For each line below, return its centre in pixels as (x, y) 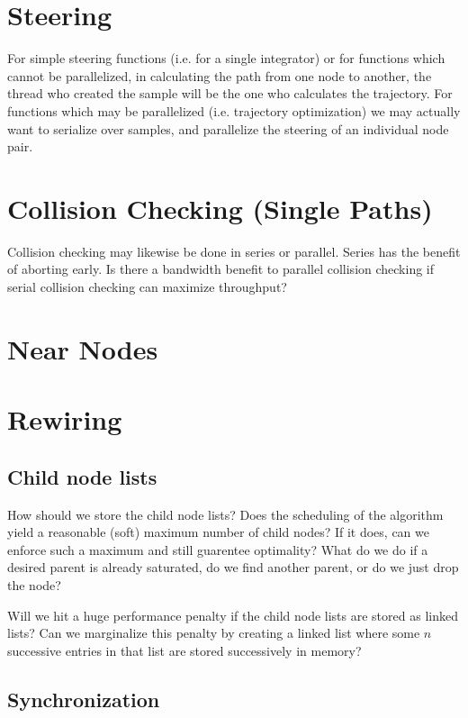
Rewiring (65, 419)
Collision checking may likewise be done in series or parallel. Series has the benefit (234, 251)
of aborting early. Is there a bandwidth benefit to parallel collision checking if (221, 269)
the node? (34, 584)
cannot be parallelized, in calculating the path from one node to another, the (220, 75)
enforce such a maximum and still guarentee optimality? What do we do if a (218, 549)
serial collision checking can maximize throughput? (147, 286)
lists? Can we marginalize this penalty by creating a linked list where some (214, 633)
